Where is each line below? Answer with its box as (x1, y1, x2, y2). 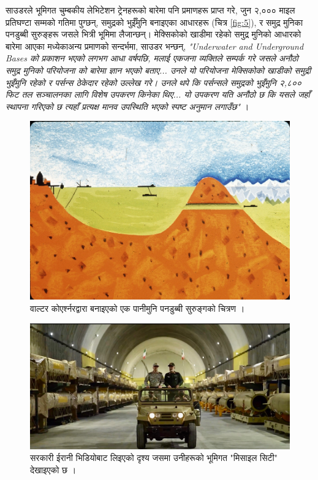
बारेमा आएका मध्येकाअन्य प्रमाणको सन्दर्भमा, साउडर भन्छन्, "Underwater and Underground (6, 39, 304, 52)
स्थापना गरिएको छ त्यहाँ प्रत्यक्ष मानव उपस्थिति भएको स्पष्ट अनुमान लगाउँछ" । (6, 99, 249, 112)
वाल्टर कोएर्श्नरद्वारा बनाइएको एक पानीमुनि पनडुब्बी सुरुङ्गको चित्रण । (30, 302, 245, 315)
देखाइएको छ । (30, 463, 77, 476)
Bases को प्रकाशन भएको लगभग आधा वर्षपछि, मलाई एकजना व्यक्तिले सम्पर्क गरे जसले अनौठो (6, 52, 298, 64)
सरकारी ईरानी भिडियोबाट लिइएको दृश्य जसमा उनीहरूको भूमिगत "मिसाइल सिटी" (30, 451, 278, 464)
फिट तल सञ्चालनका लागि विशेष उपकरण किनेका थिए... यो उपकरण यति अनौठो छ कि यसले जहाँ (6, 88, 310, 101)
